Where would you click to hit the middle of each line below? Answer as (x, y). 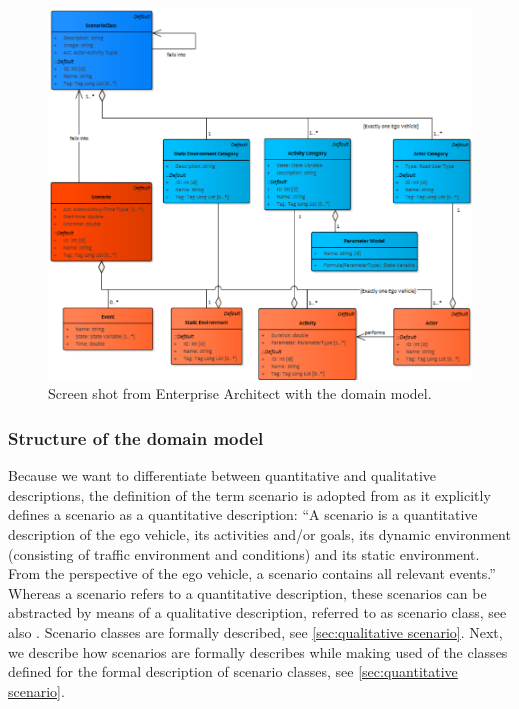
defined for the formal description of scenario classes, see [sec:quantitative (233, 671)
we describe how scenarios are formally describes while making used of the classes (258, 651)
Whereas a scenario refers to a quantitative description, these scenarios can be (247, 592)
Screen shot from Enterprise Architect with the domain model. (240, 393)
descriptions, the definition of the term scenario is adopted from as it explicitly (249, 494)
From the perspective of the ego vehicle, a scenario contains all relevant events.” (252, 573)
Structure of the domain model (136, 437)
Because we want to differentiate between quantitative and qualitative (222, 475)
